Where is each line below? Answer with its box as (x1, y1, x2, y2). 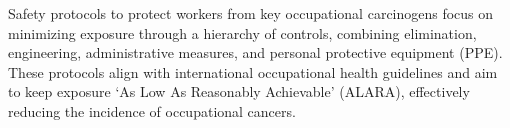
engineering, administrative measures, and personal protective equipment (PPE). (8, 42, 503, 63)
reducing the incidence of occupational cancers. (8, 100, 296, 121)
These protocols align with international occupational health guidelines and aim (8, 61, 498, 82)
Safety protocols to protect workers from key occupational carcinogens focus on (8, 3, 494, 23)
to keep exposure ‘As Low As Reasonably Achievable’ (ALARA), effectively (8, 81, 470, 102)
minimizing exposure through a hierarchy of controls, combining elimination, (8, 22, 477, 43)
